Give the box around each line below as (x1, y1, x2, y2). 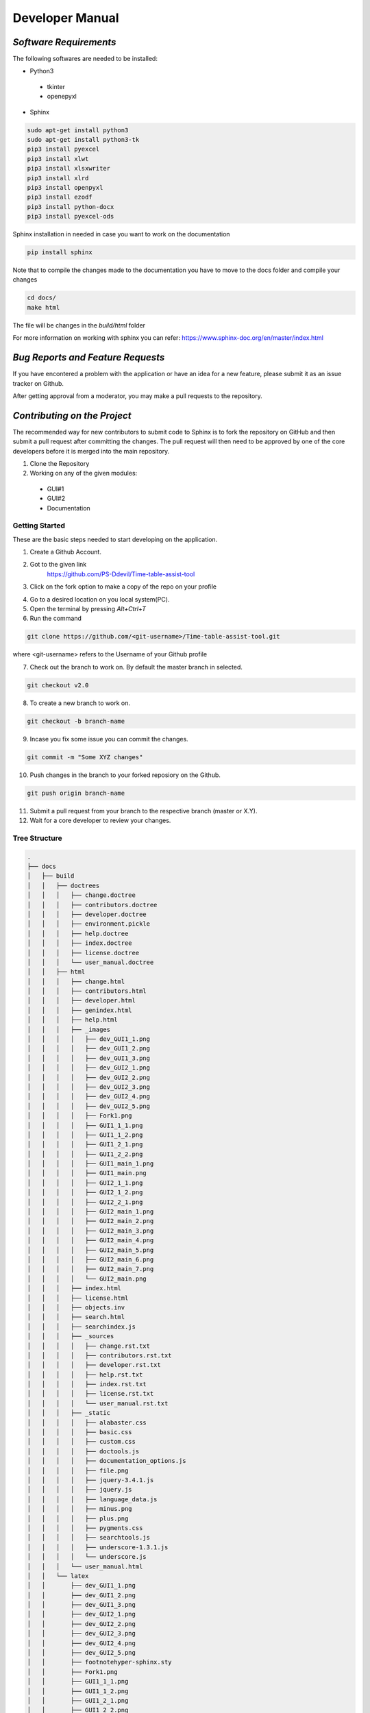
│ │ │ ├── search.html (27, 1313, 125, 1321)
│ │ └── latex (27, 1572, 89, 1579)
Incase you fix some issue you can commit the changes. (29, 735, 188, 743)
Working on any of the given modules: (29, 469, 138, 478)
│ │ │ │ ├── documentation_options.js (27, 1457, 186, 1465)
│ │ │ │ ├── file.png (27, 1466, 129, 1475)
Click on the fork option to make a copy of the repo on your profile (29, 582, 217, 591)
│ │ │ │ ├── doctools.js (27, 1447, 140, 1455)
